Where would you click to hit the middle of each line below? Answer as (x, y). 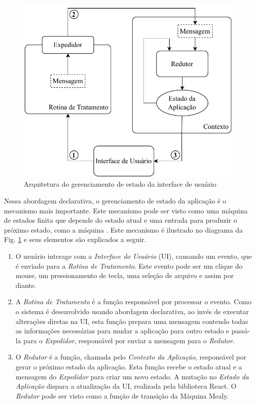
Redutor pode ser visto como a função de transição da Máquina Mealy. (122, 395)
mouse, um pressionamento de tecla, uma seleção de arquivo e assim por (125, 275)
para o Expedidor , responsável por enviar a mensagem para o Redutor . (129, 340)
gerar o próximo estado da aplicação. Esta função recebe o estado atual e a (129, 366)
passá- (241, 331)
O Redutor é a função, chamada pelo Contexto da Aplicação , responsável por (131, 357)
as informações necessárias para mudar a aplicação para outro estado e (122, 331)
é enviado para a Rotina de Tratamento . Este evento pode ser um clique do (129, 265)
